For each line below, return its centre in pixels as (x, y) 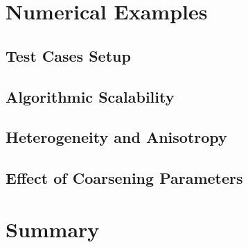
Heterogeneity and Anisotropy (116, 137)
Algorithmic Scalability (90, 96)
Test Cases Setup (68, 55)
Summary (53, 229)
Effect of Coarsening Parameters (124, 178)
